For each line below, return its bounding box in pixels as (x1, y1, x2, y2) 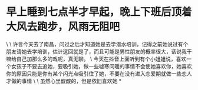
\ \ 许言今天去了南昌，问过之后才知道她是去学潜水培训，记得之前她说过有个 (6, 41, 189, 48)
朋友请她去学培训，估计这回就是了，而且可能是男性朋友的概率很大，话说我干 (6, 48, 192, 55)
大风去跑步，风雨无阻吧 (6, 20, 120, 34)
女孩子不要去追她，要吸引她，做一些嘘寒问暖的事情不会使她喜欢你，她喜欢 (11, 62, 192, 69)
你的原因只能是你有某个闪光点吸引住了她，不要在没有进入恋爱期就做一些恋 (6, 70, 187, 77)
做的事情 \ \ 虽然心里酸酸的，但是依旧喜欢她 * (11, 77, 122, 84)
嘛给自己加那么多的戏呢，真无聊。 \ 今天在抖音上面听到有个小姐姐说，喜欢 (6, 55, 187, 62)
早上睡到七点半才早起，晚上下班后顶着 (6, 5, 193, 19)
